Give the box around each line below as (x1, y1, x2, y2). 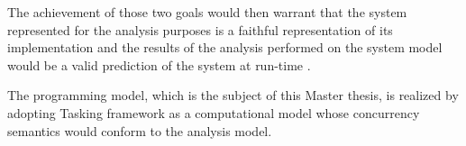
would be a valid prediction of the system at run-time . (7, 55, 311, 74)
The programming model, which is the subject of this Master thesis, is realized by (7, 86, 459, 105)
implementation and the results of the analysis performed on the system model (7, 38, 443, 57)
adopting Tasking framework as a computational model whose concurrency (7, 103, 420, 122)
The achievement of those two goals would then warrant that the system (7, 3, 407, 21)
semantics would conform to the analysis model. (7, 121, 272, 140)
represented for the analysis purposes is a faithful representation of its (7, 20, 393, 39)
